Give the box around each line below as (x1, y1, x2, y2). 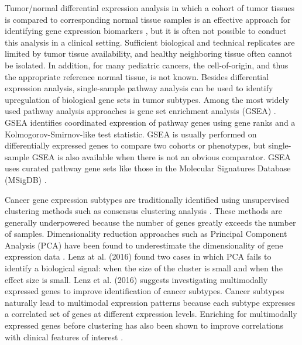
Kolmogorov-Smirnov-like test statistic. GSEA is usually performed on (5, 127, 257, 140)
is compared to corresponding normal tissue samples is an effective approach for (5, 13, 291, 25)
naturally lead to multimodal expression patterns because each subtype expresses (5, 296, 296, 308)
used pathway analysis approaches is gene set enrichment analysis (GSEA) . (5, 105, 276, 117)
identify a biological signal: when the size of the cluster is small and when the (5, 262, 283, 274)
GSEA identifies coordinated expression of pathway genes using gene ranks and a (5, 116, 296, 128)
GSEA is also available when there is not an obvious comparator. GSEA (32, 150, 291, 163)
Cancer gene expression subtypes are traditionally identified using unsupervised (5, 193, 290, 205)
